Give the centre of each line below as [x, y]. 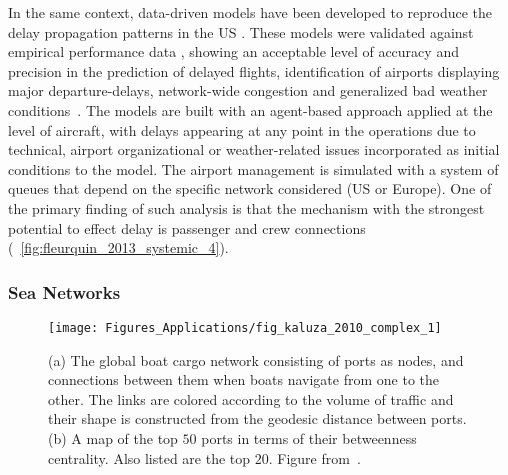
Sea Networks [64, 291]
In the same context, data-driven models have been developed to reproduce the [250, 12]
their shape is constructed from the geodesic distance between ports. [257, 418]
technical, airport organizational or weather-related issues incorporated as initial [254, 149]
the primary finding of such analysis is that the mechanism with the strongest [246, 207]
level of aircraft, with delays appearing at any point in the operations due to [242, 129]
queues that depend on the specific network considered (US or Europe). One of [250, 188]
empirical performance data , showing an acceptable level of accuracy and [233, 51]
